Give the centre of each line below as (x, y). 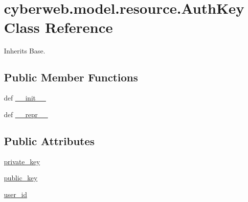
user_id (16, 194)
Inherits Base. (25, 51)
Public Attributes (49, 140)
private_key (22, 161)
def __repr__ (26, 114)
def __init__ (25, 98)
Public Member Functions (71, 77)
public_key (21, 178)
